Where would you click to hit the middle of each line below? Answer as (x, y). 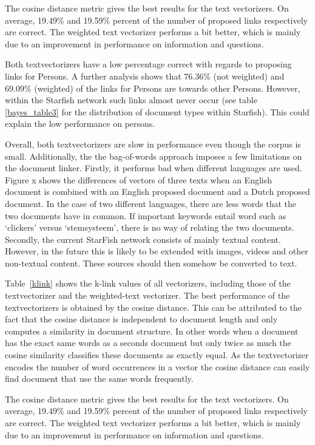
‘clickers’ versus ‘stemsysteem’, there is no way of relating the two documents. (150, 227)
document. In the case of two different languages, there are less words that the (151, 203)
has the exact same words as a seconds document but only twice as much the (148, 343)
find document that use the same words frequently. (99, 379)
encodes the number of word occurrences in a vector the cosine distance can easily (157, 366)
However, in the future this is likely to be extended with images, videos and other (157, 251)
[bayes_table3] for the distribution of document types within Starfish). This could (157, 111)
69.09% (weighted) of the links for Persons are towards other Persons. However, (153, 88)
